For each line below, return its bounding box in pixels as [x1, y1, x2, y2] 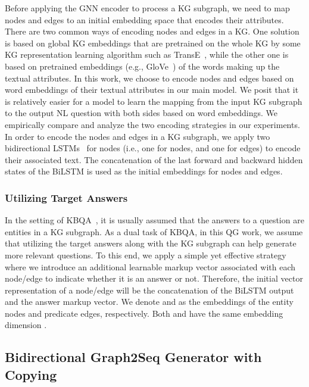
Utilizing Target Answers [5, 190, 128, 205]
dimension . [5, 319, 47, 331]
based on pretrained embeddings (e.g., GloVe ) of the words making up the [5, 60, 280, 72]
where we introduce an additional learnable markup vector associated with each [5, 260, 296, 273]
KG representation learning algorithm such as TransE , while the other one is [5, 48, 289, 61]
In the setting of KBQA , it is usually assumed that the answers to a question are [5, 214, 304, 226]
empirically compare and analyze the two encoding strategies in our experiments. [5, 118, 300, 130]
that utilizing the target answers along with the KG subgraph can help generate [5, 237, 296, 249]
